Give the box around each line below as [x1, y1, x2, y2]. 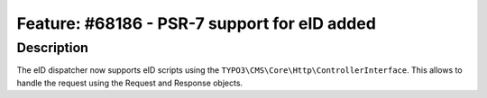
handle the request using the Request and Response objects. [16, 77, 243, 88]
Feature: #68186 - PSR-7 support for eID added [16, 13, 376, 33]
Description [16, 40, 89, 56]
